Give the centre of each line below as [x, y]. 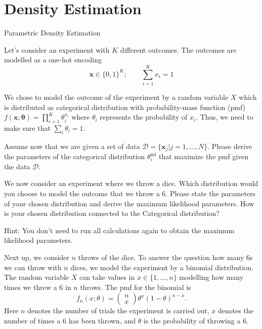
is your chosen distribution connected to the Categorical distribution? [112, 213]
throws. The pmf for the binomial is [136, 287]
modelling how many [211, 277]
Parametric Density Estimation [52, 33]
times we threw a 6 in [38, 287]
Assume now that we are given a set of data [72, 146]
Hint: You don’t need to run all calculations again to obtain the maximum [119, 230]
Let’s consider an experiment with [57, 49]
